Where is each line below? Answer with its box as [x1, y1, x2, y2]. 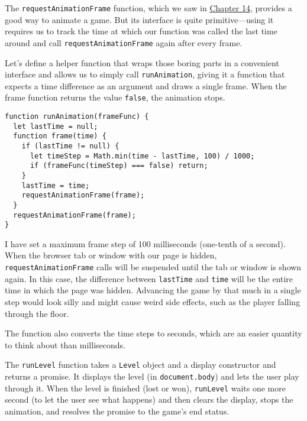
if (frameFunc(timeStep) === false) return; [30, 161, 208, 170]
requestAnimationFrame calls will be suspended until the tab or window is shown [5, 261, 302, 273]
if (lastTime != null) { [21, 141, 119, 150]
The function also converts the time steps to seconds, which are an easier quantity [5, 327, 302, 339]
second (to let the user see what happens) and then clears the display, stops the [5, 393, 293, 406]
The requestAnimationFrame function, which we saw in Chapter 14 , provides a [5, 2, 292, 14]
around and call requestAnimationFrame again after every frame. [5, 36, 243, 48]
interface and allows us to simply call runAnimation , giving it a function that [5, 68, 285, 80]
